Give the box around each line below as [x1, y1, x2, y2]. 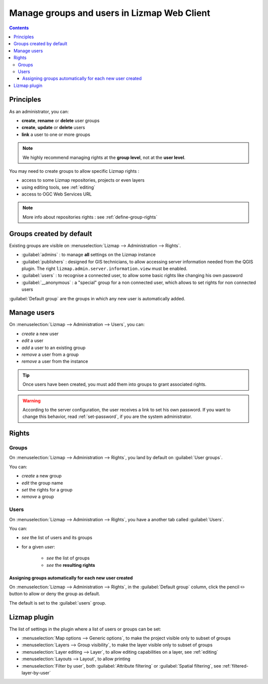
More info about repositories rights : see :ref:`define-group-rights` [22, 214, 158, 220]
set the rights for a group [21, 487, 73, 493]
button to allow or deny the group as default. [9, 591, 100, 597]
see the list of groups [46, 555, 90, 561]
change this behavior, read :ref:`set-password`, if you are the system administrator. [22, 413, 192, 419]
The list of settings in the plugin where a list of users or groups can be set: [9, 626, 161, 632]
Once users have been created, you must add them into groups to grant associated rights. [22, 381, 207, 387]
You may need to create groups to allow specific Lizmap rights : [9, 168, 139, 174]
